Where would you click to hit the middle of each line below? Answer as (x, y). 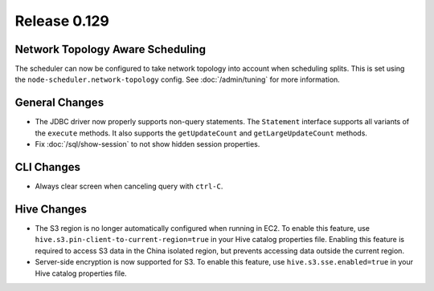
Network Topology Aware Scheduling (111, 49)
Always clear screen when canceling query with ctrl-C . (129, 186)
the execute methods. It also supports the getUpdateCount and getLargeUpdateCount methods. (201, 133)
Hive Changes (51, 209)
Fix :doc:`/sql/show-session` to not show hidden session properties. (147, 144)
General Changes (59, 103)
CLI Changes (47, 167)
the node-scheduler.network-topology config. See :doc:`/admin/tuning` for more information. (178, 79)
